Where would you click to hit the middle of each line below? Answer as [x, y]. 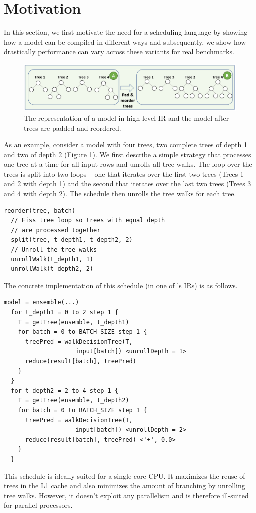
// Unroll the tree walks [54, 250]
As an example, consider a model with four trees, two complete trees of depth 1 [126, 144]
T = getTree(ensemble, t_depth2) [74, 400]
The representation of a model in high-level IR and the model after [127, 118]
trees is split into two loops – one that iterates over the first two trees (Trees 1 [124, 173]
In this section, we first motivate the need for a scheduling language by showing [126, 32]
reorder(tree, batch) [40, 210]
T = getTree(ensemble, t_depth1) [74, 322]
